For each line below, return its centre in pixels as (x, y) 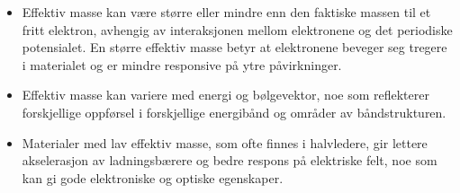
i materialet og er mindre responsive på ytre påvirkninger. (182, 64)
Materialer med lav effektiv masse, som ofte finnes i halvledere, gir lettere (225, 142)
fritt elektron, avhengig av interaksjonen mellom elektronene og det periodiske (237, 29)
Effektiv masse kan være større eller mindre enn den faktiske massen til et (226, 12)
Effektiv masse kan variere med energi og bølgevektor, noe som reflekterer (225, 95)
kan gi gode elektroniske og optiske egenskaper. (153, 177)
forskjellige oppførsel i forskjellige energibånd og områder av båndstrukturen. (234, 112)
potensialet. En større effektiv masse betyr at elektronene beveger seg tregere (235, 47)
